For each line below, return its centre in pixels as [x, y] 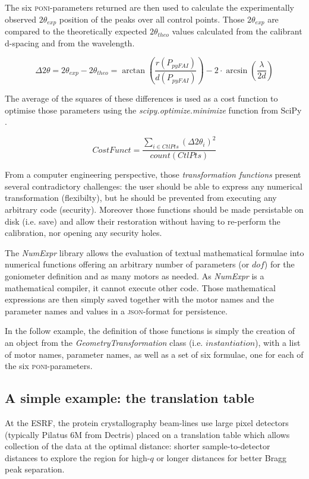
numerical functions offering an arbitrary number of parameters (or [127, 264]
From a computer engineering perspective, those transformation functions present [153, 174]
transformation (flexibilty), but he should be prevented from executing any [141, 198]
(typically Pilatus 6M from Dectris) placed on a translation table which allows [147, 434]
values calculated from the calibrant [237, 31]
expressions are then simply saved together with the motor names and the [139, 299]
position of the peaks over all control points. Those [152, 19]
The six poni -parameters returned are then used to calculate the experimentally [149, 7]
